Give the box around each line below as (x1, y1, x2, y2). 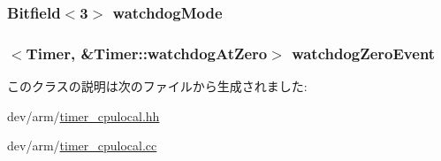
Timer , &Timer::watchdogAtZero (26, 42, 268, 64)
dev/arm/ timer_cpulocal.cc (7, 136, 157, 155)
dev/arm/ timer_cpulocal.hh (7, 106, 160, 125)
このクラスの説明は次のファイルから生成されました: (7, 77, 308, 96)
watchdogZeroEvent (292, 42, 436, 64)
